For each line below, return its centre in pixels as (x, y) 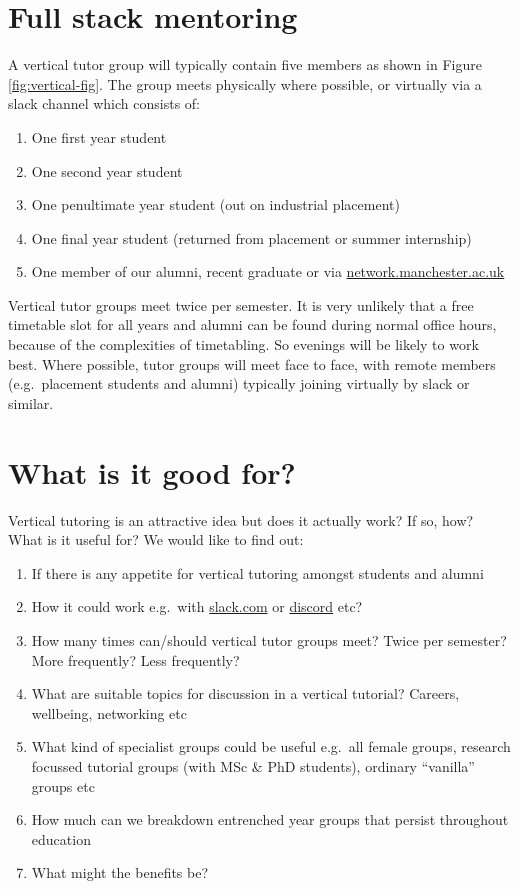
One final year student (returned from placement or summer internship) (251, 237)
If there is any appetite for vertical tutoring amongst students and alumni (257, 572)
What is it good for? (152, 471)
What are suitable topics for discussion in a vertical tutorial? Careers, (245, 693)
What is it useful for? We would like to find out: (156, 539)
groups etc (63, 785)
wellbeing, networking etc (109, 712)
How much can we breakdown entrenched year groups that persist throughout (270, 819)
